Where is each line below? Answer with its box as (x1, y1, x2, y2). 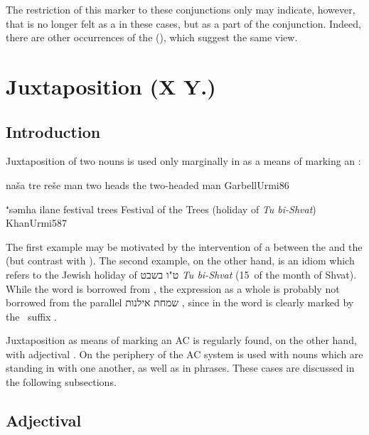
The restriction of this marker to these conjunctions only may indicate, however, (6, 2, 355, 16)
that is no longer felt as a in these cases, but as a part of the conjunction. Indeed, (6, 16, 361, 31)
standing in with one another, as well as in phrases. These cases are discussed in (6, 360, 355, 375)
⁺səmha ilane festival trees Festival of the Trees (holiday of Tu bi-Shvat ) (6, 201, 316, 216)
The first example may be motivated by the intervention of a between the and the (6, 239, 363, 254)
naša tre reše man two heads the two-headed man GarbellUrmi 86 (6, 177, 289, 192)
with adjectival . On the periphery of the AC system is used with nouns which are (6, 346, 363, 361)
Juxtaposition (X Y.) (6, 71, 216, 100)
